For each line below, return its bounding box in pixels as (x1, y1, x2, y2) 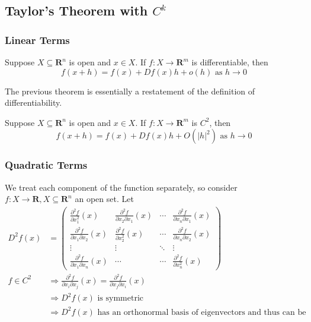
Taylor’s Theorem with (5, 1, 148, 20)
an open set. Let (75, 192, 134, 205)
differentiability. (5, 96, 62, 109)
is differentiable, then (191, 56, 268, 68)
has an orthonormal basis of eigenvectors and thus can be (97, 308, 306, 317)
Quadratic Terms (5, 157, 88, 172)
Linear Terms (5, 32, 70, 47)
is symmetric (97, 294, 143, 303)
